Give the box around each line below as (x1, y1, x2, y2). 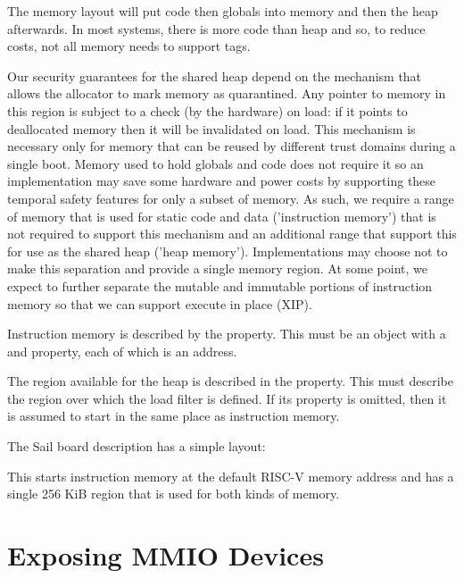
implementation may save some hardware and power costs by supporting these (7, 172, 436, 190)
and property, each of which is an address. (7, 341, 237, 360)
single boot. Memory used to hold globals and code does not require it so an (7, 154, 424, 172)
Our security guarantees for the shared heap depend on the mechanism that (7, 66, 422, 85)
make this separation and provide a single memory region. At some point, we (7, 259, 427, 278)
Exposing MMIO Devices (7, 537, 324, 574)
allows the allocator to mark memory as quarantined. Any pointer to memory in (7, 84, 446, 103)
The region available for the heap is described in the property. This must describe (7, 372, 453, 390)
